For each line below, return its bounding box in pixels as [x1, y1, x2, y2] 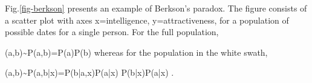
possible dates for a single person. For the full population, [5, 25, 219, 38]
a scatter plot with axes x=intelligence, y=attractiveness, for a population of [5, 13, 289, 26]
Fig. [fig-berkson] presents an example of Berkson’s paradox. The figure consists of [5, 2, 307, 14]
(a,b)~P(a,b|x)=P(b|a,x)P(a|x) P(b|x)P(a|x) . [5, 66, 174, 79]
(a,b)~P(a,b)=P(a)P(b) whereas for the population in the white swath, [5, 45, 268, 58]
